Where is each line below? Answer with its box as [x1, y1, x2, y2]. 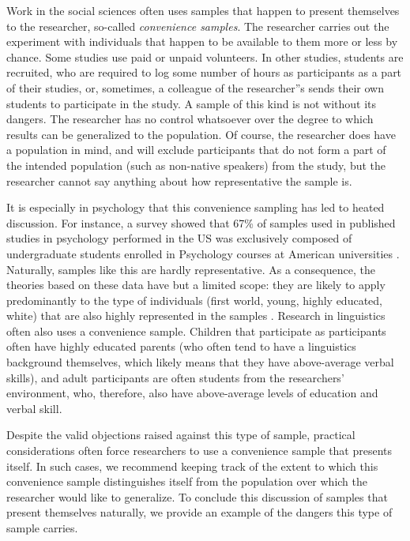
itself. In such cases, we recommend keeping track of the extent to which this [6, 457, 378, 474]
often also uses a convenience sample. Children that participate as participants [6, 322, 386, 339]
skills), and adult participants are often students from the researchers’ [6, 369, 344, 385]
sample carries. [6, 520, 78, 535]
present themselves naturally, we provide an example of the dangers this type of [6, 504, 393, 520]
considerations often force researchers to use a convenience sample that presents [6, 442, 393, 459]
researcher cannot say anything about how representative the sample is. [6, 172, 352, 189]
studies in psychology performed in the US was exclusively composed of [6, 230, 352, 246]
